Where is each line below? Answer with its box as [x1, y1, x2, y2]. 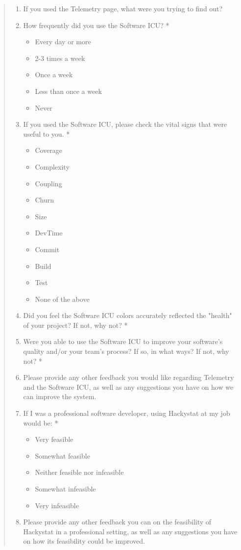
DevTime [35, 228, 63, 238]
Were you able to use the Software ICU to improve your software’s [23, 336, 223, 347]
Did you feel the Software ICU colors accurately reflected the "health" [23, 310, 232, 320]
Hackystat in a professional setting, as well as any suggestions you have [23, 526, 238, 536]
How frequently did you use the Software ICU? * [23, 20, 169, 30]
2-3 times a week [35, 53, 85, 63]
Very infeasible [35, 500, 79, 510]
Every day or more [35, 36, 91, 47]
